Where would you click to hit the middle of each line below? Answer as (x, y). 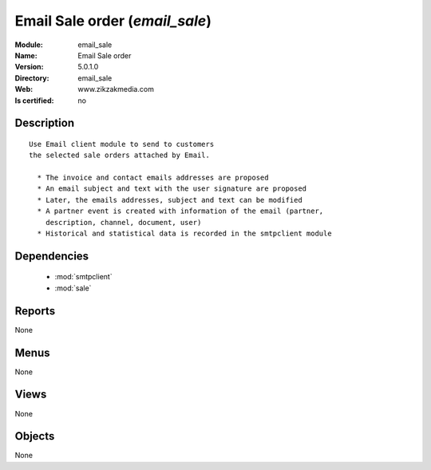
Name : (26, 55)
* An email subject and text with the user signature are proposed (172, 189)
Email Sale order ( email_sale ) (113, 21)
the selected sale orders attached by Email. (120, 155)
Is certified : (34, 101)
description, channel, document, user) (123, 222)
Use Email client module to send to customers (122, 144)
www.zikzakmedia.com (116, 89)
